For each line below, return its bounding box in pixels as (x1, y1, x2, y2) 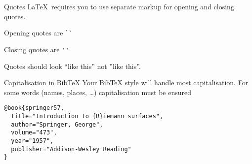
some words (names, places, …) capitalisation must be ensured (4, 87, 192, 97)
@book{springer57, (4, 104, 64, 112)
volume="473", (11, 129, 57, 136)
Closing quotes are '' (4, 44, 69, 54)
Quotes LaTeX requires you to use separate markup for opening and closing (4, 1, 234, 11)
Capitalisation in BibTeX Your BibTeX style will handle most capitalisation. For (4, 77, 249, 88)
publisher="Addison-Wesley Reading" (11, 145, 131, 153)
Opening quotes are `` (4, 28, 73, 38)
